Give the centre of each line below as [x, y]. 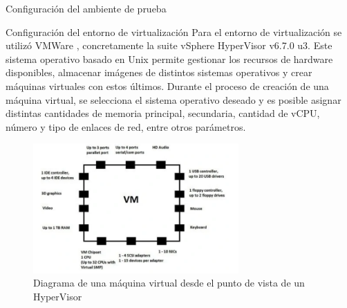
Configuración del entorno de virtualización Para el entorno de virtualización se [174, 31]
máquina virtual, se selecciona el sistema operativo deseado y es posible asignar [173, 99]
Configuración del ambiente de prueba [86, 8]
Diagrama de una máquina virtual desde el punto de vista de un [169, 283]
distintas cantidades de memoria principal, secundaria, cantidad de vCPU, [163, 113]
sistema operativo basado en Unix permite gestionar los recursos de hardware [169, 58]
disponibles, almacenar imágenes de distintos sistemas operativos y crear [159, 72]
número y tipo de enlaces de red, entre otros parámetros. [126, 126]
